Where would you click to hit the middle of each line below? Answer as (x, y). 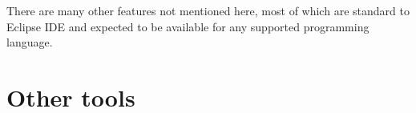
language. (30, 42)
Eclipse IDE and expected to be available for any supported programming (188, 26)
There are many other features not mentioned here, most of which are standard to (208, 10)
